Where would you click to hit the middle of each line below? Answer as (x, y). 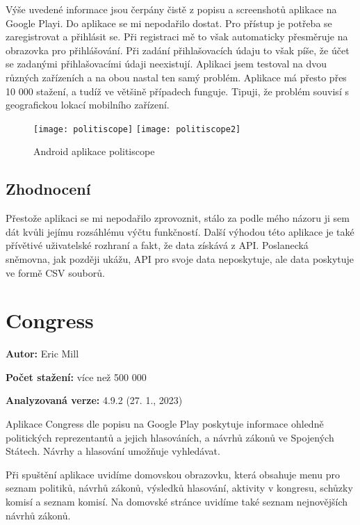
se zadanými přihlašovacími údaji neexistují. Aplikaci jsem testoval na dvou (166, 64)
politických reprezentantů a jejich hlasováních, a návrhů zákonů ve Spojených (170, 437)
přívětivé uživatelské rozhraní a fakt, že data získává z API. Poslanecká (157, 245)
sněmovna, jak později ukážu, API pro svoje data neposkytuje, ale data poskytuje (180, 258)
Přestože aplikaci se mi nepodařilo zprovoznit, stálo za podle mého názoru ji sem (178, 218)
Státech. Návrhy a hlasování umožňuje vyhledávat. (113, 451)
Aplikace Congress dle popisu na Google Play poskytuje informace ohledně (165, 424)
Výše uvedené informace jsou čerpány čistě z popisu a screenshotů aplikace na (171, 9)
